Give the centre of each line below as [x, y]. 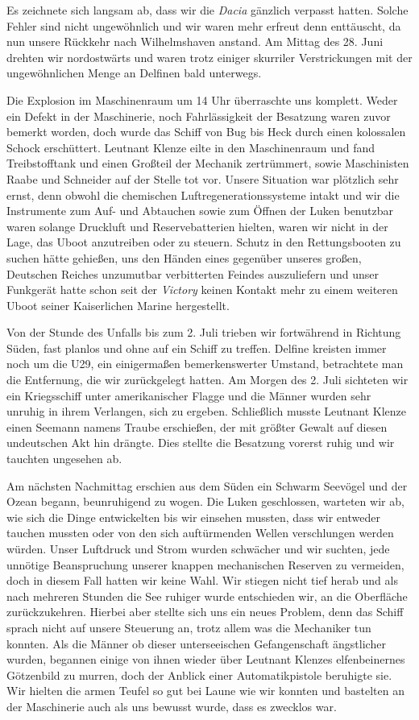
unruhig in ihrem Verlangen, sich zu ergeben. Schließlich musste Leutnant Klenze [207, 411]
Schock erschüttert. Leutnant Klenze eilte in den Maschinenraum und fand [191, 147]
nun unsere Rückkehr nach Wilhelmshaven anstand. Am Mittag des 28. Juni [195, 41]
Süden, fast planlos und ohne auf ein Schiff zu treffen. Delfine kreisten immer [197, 348]
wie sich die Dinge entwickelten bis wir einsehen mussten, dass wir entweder [193, 517]
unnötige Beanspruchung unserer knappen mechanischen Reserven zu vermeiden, [205, 564]
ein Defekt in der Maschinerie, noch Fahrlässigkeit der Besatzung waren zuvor [199, 116]
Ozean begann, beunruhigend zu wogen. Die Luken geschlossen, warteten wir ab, [205, 501]
